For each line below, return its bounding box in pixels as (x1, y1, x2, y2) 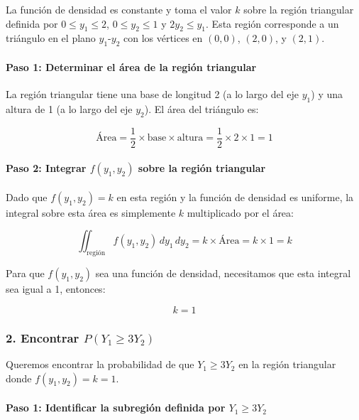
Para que (6, 266, 45, 281)
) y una (311, 86, 343, 101)
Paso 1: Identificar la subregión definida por (6, 400, 226, 415)
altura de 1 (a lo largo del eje (6, 101, 133, 116)
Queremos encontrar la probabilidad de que (6, 357, 194, 372)
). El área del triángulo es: (144, 101, 259, 116)
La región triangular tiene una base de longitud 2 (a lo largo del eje (6, 86, 299, 101)
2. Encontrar (6, 328, 79, 346)
